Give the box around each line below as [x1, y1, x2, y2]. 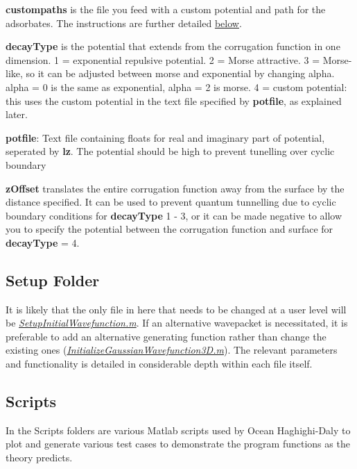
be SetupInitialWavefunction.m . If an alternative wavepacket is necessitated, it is [6, 315, 348, 330]
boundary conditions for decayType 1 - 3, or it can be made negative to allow [6, 208, 342, 222]
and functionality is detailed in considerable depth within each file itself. [6, 356, 313, 371]
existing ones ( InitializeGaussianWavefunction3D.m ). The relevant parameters [6, 343, 338, 357]
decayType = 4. [6, 235, 80, 249]
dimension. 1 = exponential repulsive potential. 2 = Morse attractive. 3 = [6, 52, 320, 67]
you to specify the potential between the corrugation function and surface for [6, 222, 333, 236]
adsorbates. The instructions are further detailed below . [6, 15, 242, 30]
